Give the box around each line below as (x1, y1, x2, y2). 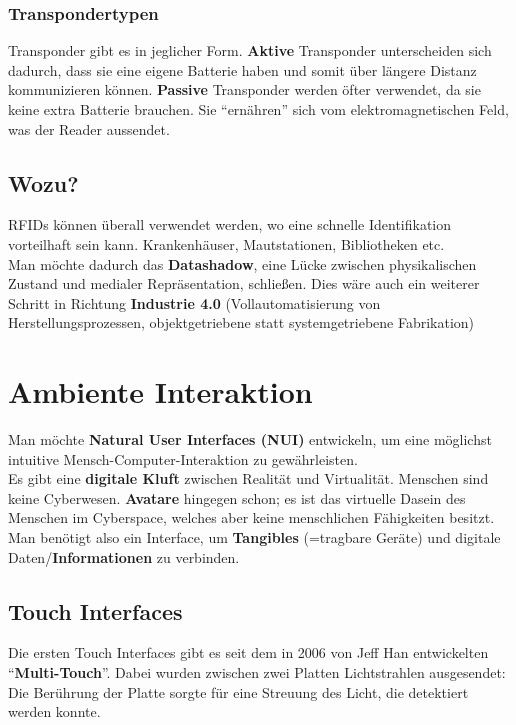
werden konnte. (8, 701, 101, 722)
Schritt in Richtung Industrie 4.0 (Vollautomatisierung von (8, 292, 381, 313)
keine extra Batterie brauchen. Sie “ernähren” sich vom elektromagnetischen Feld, (8, 99, 509, 119)
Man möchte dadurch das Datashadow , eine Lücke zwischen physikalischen (8, 253, 477, 274)
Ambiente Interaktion (8, 371, 313, 412)
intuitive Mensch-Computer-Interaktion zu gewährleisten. (8, 448, 358, 469)
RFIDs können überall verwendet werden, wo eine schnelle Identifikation (8, 214, 452, 235)
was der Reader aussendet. (8, 118, 170, 139)
